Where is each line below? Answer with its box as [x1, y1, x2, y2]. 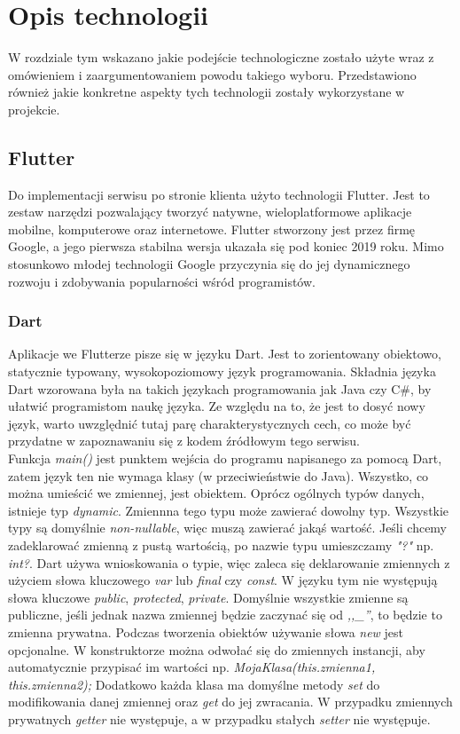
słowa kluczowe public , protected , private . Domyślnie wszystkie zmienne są [8, 588, 409, 606]
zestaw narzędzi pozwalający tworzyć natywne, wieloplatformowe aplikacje [8, 202, 412, 221]
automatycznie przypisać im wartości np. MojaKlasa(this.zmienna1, [8, 658, 376, 676]
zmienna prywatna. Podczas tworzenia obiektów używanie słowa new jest [8, 622, 404, 641]
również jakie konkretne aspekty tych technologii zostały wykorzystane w [8, 83, 405, 101]
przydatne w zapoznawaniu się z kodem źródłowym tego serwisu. [8, 431, 361, 450]
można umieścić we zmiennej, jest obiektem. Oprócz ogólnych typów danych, [8, 484, 425, 502]
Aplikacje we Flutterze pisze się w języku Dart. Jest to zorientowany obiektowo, [8, 344, 441, 363]
